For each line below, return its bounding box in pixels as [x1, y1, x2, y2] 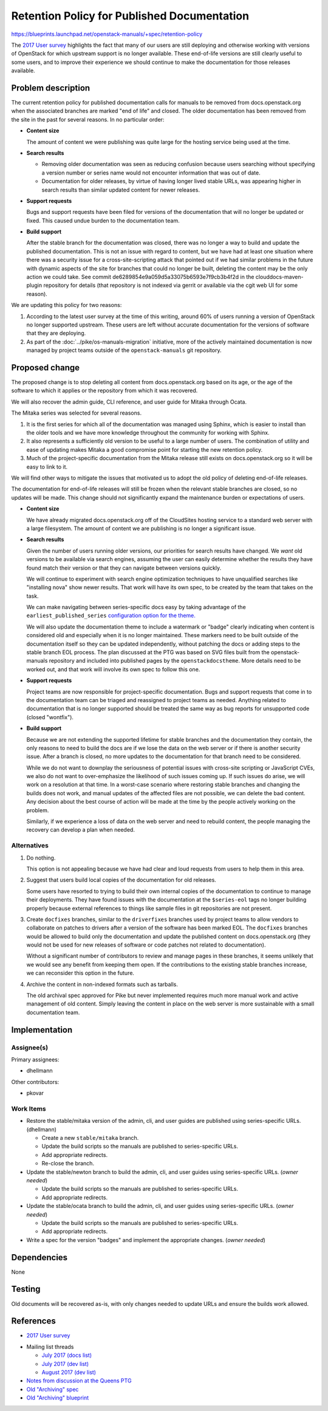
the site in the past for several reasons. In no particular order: [11, 116, 165, 123]
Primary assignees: [11, 1055, 60, 1063]
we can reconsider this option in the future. [26, 970, 135, 977]
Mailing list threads [26, 1343, 74, 1350]
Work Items [11, 1104, 46, 1113]
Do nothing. [26, 854, 56, 861]
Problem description [11, 83, 91, 93]
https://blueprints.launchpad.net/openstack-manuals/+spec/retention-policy [11, 30, 203, 38]
